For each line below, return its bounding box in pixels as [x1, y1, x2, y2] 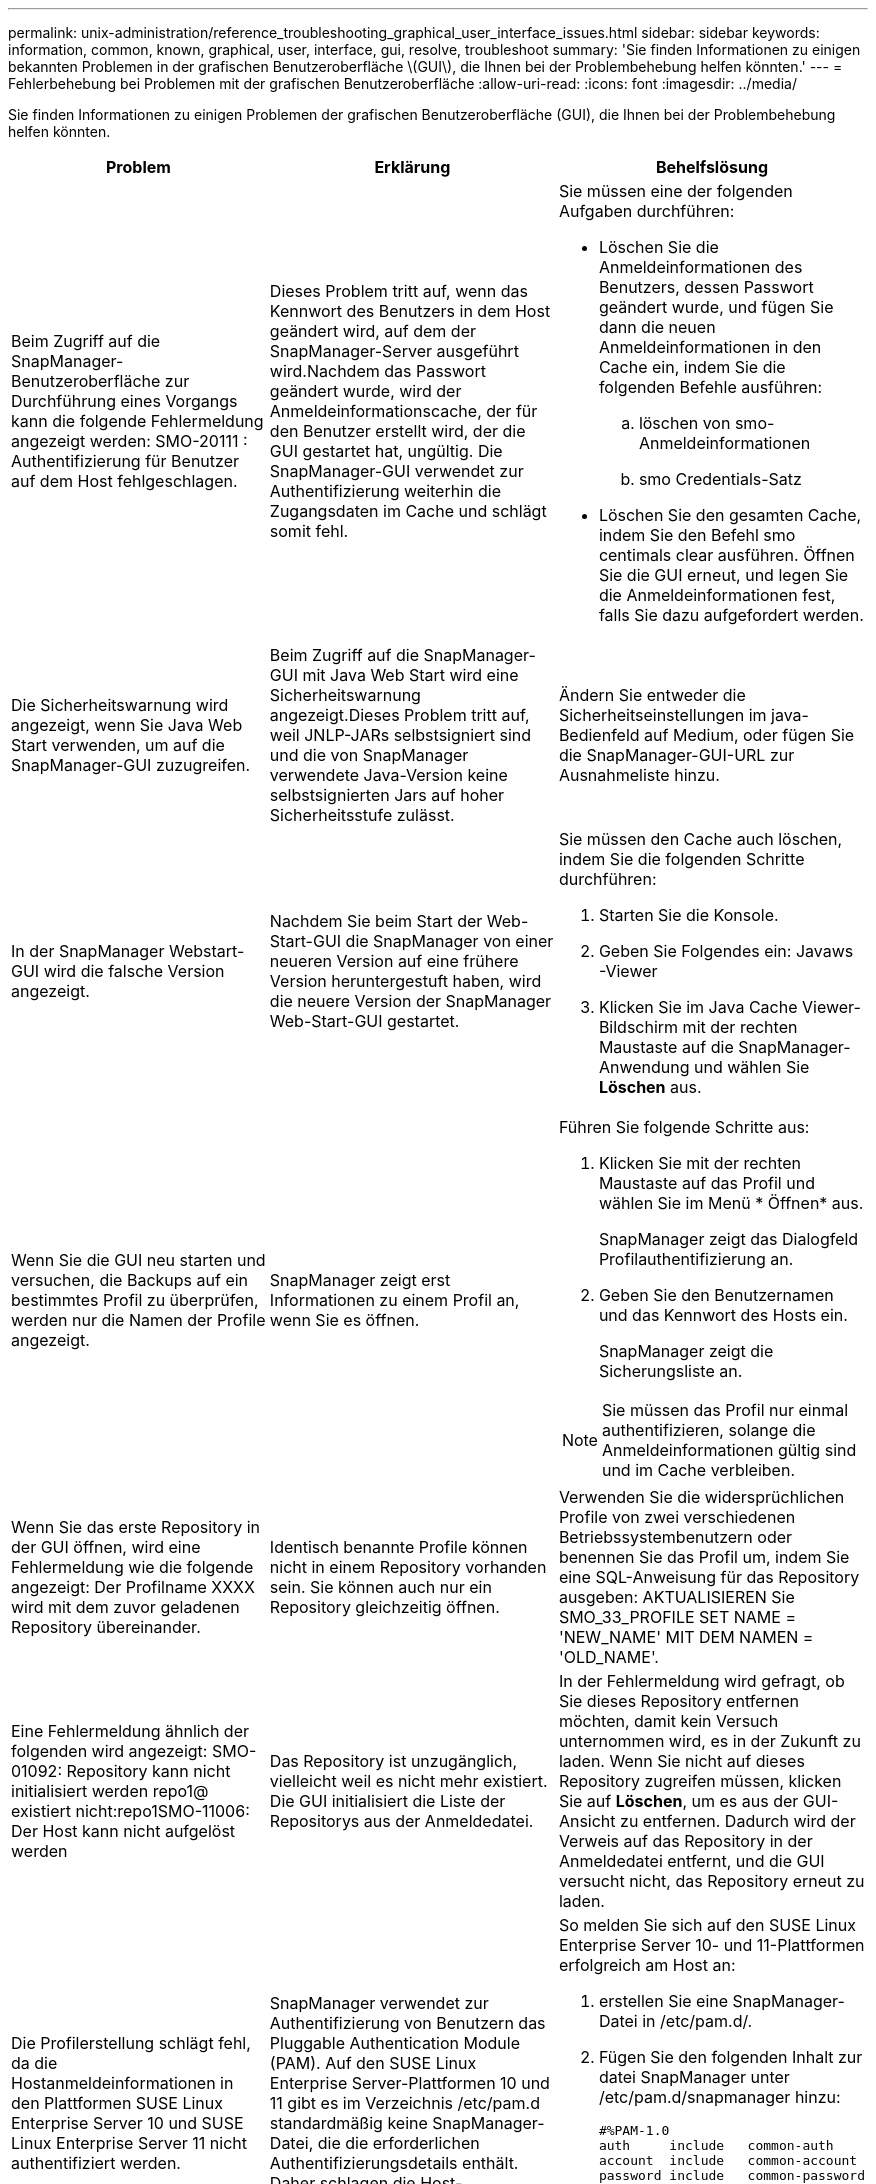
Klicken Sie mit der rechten [598, 1153, 802, 1173]
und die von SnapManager [269, 745, 469, 765]
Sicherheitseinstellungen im [558, 705, 767, 725]
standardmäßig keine [269, 2112, 428, 2133]
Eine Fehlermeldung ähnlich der [11, 1721, 249, 1741]
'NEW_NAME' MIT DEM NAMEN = [558, 1627, 814, 1647]
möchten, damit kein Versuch [558, 1711, 779, 1731]
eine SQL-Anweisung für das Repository [558, 1567, 860, 1587]
